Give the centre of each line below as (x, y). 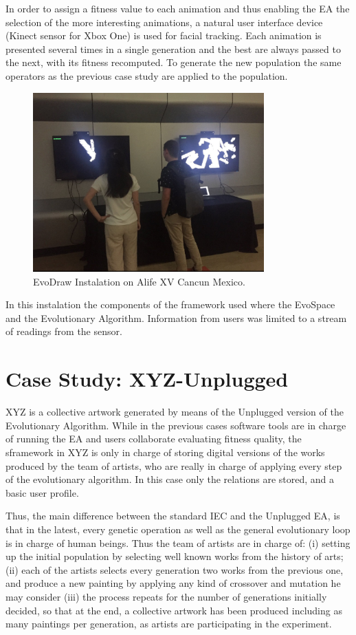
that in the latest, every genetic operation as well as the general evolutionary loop (178, 529)
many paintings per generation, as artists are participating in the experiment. (169, 624)
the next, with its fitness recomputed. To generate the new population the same (174, 62)
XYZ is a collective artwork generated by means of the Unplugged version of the (175, 412)
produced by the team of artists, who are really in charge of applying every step (174, 465)
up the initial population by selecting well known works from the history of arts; (175, 556)
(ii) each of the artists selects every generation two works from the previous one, (175, 569)
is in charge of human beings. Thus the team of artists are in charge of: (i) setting (178, 542)
